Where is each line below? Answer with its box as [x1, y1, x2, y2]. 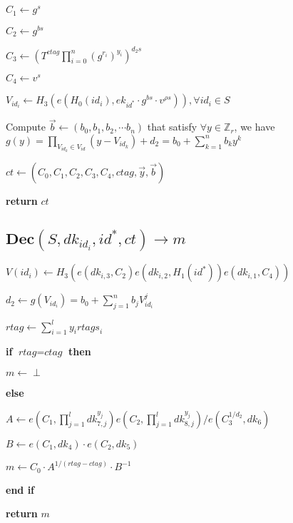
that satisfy [147, 119, 197, 134]
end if [6, 482, 35, 497]
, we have [234, 119, 275, 134]
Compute [6, 119, 46, 134]
